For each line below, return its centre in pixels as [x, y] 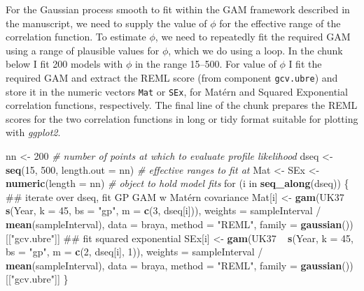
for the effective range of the [280, 23]
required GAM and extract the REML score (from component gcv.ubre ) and [172, 77]
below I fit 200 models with [64, 64]
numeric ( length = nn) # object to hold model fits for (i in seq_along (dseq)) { [177, 183]
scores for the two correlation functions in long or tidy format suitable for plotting [182, 118]
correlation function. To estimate [76, 37]
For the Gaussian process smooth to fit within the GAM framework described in [178, 9]
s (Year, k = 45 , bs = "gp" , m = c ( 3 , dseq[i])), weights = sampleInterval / [163, 210]
